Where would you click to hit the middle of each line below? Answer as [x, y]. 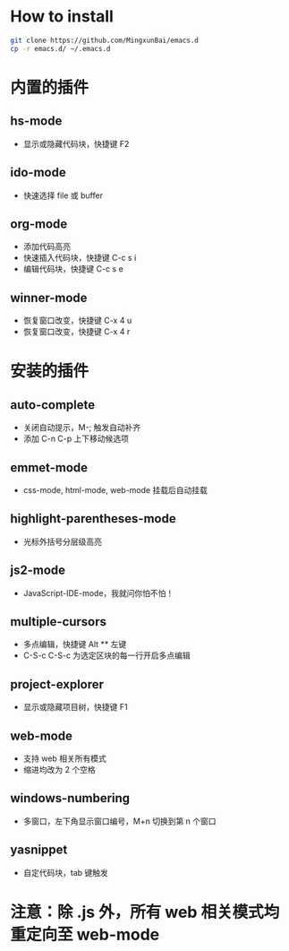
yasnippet [39, 850]
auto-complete [53, 405]
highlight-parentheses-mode [93, 519]
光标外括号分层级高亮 [62, 541]
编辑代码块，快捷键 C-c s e [73, 269]
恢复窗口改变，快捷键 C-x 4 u [77, 321]
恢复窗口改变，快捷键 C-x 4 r [76, 332]
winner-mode [49, 298]
